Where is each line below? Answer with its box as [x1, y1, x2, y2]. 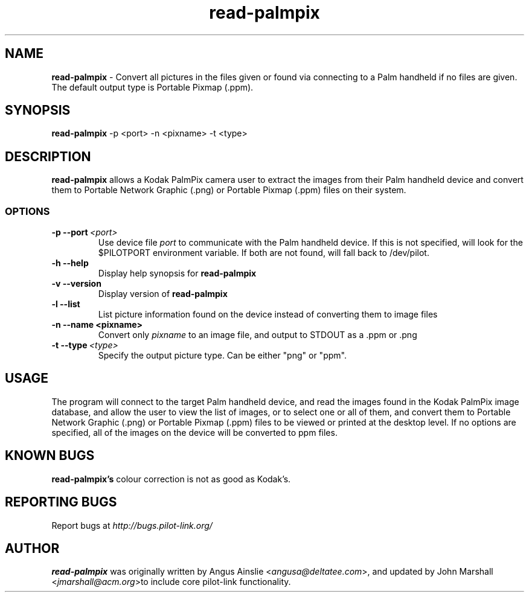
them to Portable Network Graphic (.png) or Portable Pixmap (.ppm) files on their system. [51, 185, 406, 196]
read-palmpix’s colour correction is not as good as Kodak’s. [51, 473, 291, 484]
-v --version [51, 278, 101, 289]
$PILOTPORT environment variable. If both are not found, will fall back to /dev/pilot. [98, 247, 429, 258]
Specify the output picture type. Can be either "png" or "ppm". [98, 350, 347, 361]
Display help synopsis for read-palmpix [98, 268, 257, 279]
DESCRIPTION [5, 148, 91, 164]
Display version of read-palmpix [98, 289, 228, 299]
